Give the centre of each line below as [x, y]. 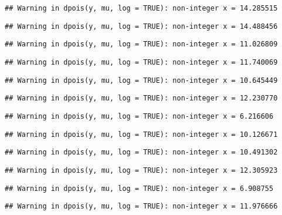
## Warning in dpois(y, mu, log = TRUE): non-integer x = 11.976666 [141, 206]
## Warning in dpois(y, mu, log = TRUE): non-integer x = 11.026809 [141, 44]
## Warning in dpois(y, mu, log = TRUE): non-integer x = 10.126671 [141, 134]
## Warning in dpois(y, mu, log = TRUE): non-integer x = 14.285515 [141, 8]
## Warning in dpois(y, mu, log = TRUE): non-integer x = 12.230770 [141, 98]
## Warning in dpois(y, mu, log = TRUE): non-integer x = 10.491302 [141, 152]
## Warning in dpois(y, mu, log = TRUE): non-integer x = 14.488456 [141, 26]
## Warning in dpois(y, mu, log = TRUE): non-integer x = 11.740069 [141, 62]
